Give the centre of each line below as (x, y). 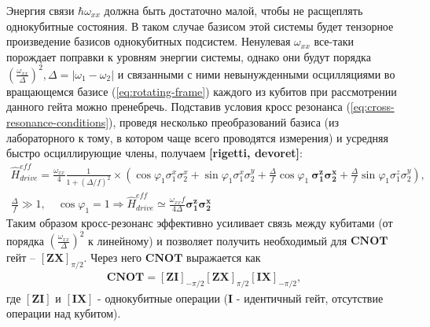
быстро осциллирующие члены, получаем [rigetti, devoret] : (154, 153)
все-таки (334, 41)
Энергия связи (40, 10)
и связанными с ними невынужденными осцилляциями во (256, 73)
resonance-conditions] (58, 122)
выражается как (224, 257)
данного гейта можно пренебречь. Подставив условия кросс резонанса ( (178, 107)
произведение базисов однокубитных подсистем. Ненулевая (149, 41)
